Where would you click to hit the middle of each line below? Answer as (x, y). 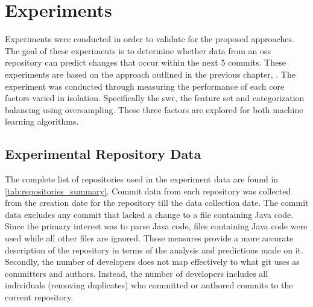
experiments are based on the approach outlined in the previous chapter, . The (150, 74)
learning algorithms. (42, 121)
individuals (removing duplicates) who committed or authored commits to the (149, 285)
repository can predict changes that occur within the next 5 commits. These (145, 62)
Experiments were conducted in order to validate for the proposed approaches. (150, 39)
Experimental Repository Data (103, 154)
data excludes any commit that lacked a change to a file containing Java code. (149, 214)
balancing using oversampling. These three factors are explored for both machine (154, 109)
